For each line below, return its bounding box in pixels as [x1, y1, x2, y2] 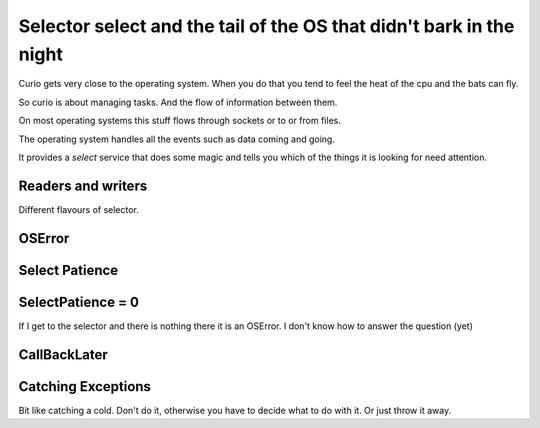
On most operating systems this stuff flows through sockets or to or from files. [18, 115, 342, 127]
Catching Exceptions [18, 378, 152, 395]
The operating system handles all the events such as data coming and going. [18, 133, 335, 145]
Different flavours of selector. [18, 203, 140, 215]
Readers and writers [18, 177, 148, 194]
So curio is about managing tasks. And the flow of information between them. [18, 96, 338, 108]
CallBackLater [18, 346, 109, 363]
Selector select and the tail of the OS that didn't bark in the [18, 15, 515, 37]
